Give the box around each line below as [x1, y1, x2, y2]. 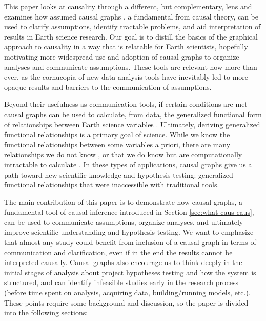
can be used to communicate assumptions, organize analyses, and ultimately [4, 216, 243, 227]
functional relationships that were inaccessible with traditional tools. [4, 179, 219, 190]
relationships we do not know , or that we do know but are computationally [4, 149, 242, 160]
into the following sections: [4, 307, 88, 318]
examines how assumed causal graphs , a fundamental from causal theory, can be [4, 11, 259, 22]
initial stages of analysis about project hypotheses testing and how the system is [4, 267, 256, 277]
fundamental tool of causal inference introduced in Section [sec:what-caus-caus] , [4, 206, 254, 217]
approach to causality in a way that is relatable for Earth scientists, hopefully [4, 41, 248, 52]
